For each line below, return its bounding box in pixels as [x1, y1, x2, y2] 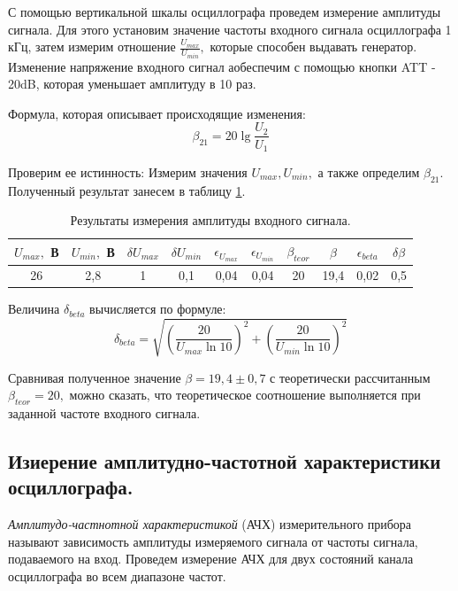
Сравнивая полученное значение [8, 368, 181, 386]
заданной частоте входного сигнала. [8, 403, 201, 422]
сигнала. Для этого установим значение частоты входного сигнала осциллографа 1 [8, 19, 452, 38]
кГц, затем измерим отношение [8, 37, 176, 56]
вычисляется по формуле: [89, 299, 226, 318]
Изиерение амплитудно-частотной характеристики [8, 447, 441, 474]
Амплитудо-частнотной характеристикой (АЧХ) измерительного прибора [8, 515, 412, 533]
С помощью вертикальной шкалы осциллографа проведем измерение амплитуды [8, 3, 441, 20]
